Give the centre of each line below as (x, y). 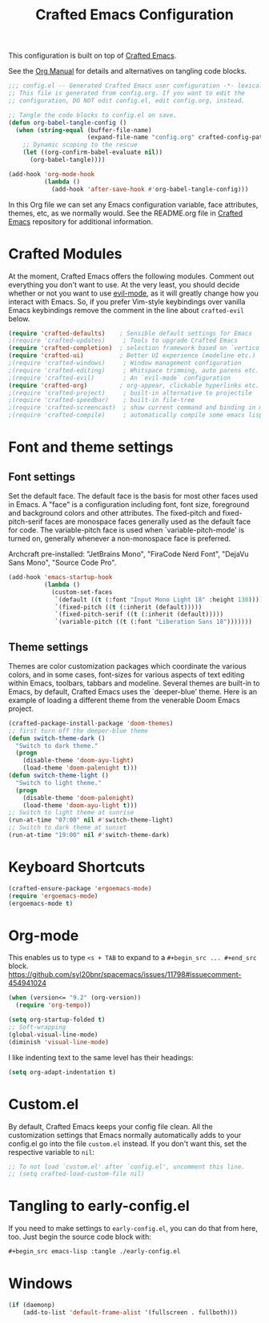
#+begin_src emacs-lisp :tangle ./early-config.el (94, 1252)
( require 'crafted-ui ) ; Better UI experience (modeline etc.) (132, 356)
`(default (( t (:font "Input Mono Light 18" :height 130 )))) (159, 599)
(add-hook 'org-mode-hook (51, 174)
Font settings (42, 477)
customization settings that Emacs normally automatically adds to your (125, 1135)
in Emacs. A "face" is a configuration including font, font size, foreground (129, 505)
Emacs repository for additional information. (81, 221)
